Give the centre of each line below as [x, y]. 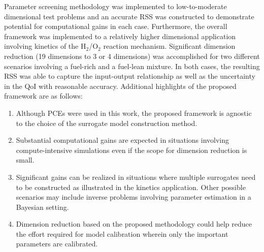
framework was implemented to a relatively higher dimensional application [120, 36]
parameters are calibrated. [57, 244]
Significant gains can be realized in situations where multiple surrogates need [136, 177]
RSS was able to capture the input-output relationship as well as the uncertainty [130, 76]
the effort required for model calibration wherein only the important [122, 233]
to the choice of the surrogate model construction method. [107, 123]
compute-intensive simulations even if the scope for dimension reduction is [131, 150]
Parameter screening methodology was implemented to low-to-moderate [115, 6]
